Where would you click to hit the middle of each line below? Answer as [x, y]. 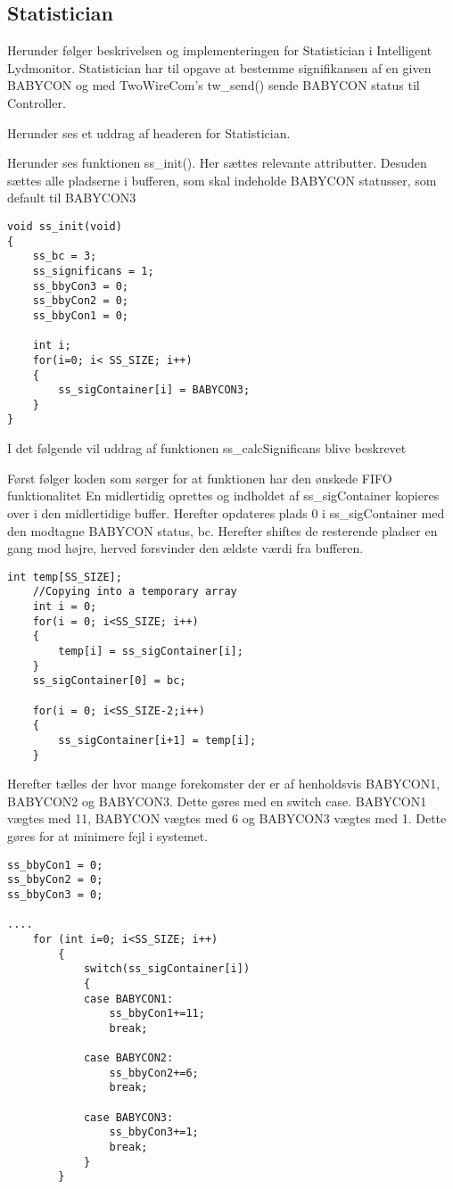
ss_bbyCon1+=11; [157, 1014]
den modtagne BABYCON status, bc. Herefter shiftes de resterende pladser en [222, 530]
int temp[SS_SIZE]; [65, 577]
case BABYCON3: [128, 1117]
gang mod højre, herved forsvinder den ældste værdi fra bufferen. [185, 548]
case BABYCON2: [128, 1058]
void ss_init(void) [65, 226]
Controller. [37, 102]
